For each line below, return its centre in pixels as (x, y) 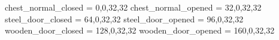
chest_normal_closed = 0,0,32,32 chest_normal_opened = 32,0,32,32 (133, 7)
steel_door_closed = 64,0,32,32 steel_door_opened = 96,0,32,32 (124, 19)
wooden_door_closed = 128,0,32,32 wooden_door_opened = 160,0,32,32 (140, 30)
